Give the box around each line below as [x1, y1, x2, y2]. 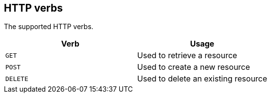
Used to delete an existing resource [137, 74, 268, 84]
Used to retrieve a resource [137, 50, 237, 61]
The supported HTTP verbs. [4, 22, 93, 31]
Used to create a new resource [137, 62, 250, 72]
